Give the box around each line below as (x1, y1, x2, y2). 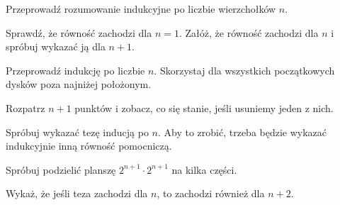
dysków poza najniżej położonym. (6, 77, 152, 92)
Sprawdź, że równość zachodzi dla (6, 25, 152, 40)
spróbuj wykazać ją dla (6, 39, 106, 54)
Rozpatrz (6, 100, 45, 115)
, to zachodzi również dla (157, 186, 265, 201)
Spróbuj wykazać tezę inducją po (6, 124, 149, 139)
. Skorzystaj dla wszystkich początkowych (154, 62, 335, 77)
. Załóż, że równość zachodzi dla (178, 25, 319, 40)
